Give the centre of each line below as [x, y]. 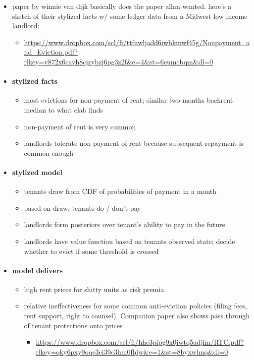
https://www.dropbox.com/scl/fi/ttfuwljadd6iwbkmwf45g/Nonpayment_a [137, 42]
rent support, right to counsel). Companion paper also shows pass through [137, 316]
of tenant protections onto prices [73, 325]
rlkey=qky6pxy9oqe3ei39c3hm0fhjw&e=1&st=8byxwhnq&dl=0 [132, 351]
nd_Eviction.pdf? [51, 52]
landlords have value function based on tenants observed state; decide [129, 241]
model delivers [37, 270]
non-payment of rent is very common [80, 126]
